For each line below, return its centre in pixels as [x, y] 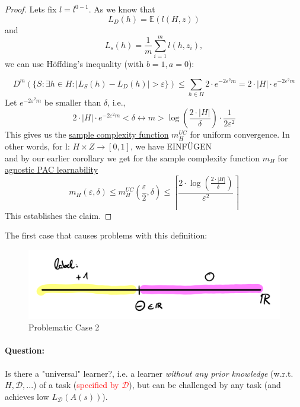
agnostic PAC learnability [52, 169]
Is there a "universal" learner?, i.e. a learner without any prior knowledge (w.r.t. [149, 373]
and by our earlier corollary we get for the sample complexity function [133, 158]
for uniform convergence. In [240, 134]
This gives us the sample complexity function [87, 134]
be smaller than [73, 102]
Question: [25, 350]
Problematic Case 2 [64, 327]
